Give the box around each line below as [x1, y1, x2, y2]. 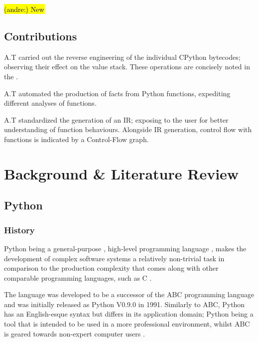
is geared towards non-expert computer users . [4, 328, 145, 339]
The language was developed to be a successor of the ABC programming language [4, 289, 255, 300]
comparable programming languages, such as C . [4, 272, 152, 283]
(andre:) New [4, 4, 44, 14]
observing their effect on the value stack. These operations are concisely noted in [4, 61, 250, 72]
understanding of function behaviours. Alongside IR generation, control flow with [4, 124, 252, 135]
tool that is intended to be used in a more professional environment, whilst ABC [4, 319, 250, 329]
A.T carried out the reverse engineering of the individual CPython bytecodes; [4, 51, 241, 62]
